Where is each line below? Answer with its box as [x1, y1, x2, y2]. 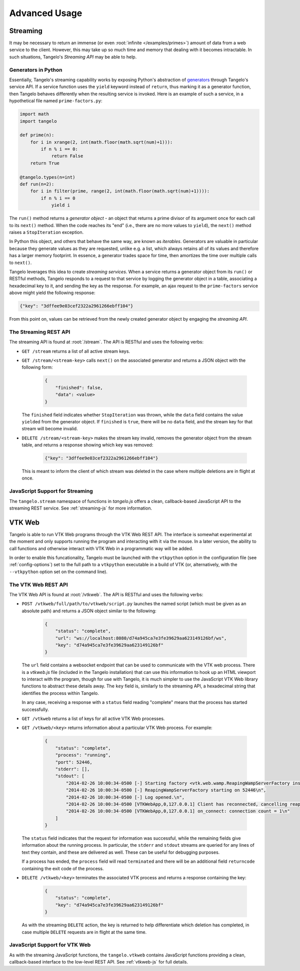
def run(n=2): [19, 181, 54, 187]
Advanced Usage [9, 8, 82, 19]
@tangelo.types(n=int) [19, 174, 75, 180]
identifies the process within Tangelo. [21, 690, 99, 696]
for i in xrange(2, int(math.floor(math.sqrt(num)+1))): [30, 139, 173, 145]
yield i [51, 202, 70, 208]
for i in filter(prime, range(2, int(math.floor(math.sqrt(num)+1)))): [30, 188, 210, 194]
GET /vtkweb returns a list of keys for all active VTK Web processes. [21, 715, 165, 721]
